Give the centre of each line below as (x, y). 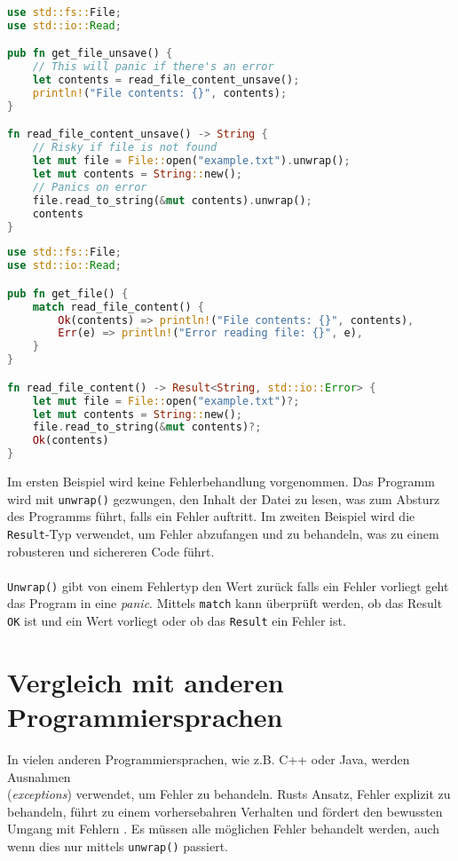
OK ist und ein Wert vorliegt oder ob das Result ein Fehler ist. (177, 620)
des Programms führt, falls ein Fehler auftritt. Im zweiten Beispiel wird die (211, 516)
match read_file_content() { (118, 307)
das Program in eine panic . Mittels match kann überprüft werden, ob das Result (225, 603)
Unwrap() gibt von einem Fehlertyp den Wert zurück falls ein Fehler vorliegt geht (228, 585)
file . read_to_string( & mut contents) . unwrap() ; (172, 200)
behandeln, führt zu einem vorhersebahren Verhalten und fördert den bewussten (225, 811)
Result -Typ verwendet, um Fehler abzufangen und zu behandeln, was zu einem (223, 533)
